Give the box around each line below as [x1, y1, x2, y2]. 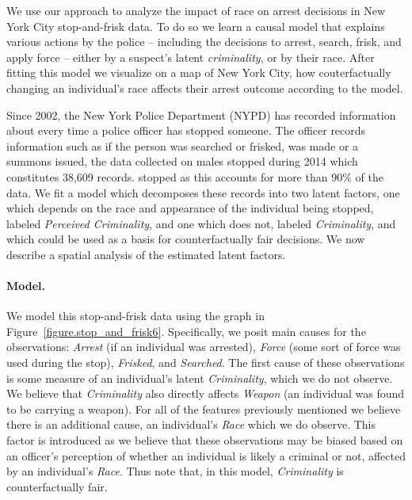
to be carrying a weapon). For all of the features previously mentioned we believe [6, 400, 401, 417]
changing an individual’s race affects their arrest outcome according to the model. [6, 79, 403, 96]
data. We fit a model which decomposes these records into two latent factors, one [6, 184, 400, 200]
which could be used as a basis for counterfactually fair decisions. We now [6, 231, 365, 247]
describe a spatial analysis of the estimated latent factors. [6, 246, 286, 262]
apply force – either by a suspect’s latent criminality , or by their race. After [6, 48, 375, 65]
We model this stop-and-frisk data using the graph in [6, 307, 265, 324]
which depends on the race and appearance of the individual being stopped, [6, 200, 374, 216]
